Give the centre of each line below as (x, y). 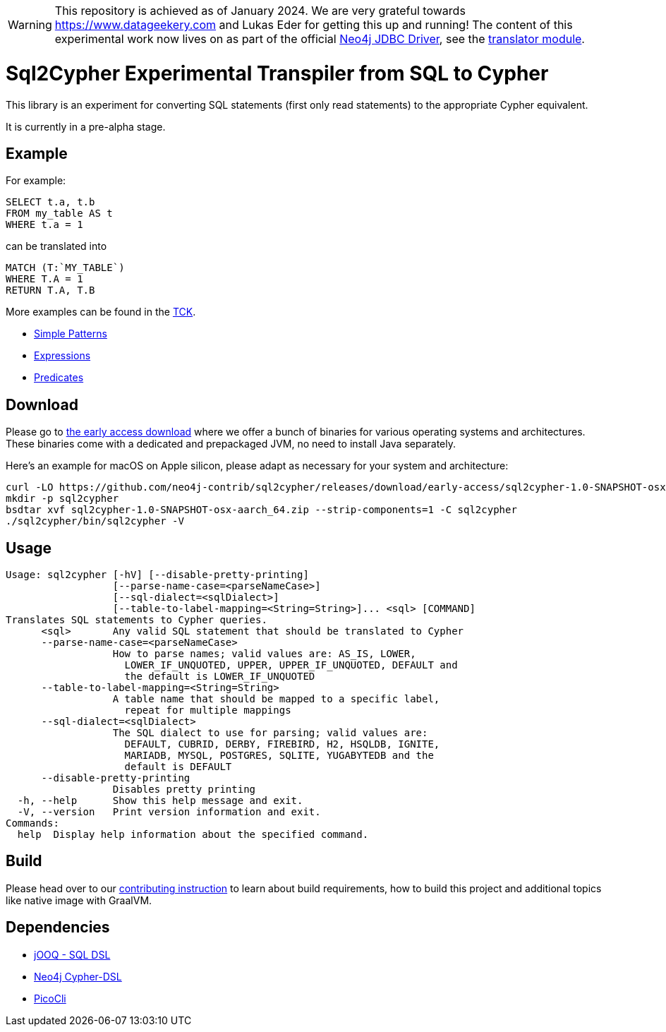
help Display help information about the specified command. (193, 835)
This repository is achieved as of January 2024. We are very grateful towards (260, 11)
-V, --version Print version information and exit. (169, 812)
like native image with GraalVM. (79, 900)
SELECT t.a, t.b (50, 202)
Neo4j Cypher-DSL (78, 976)
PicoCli (50, 998)
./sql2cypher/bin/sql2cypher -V (95, 521)
